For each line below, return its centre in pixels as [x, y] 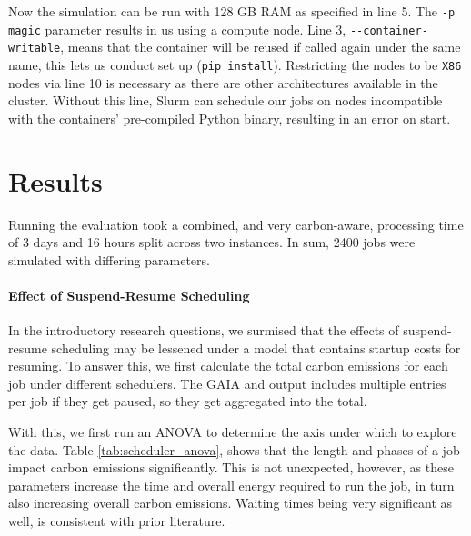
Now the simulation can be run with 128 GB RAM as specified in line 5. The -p [232, 11]
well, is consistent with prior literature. [117, 521]
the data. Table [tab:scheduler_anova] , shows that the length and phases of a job [234, 449]
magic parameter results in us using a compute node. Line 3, [177, 29]
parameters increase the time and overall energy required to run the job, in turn [231, 485]
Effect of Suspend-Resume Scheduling [129, 295]
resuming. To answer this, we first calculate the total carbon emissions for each [228, 366]
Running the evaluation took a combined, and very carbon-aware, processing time [236, 224]
